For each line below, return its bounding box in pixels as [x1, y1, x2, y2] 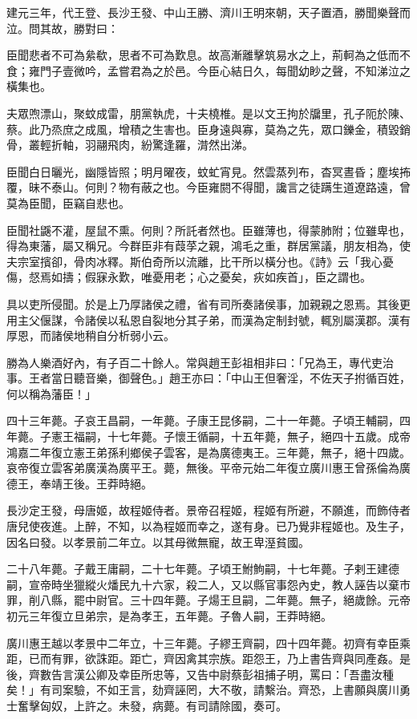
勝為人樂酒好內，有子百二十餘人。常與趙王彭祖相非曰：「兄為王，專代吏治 [6, 353, 394, 370]
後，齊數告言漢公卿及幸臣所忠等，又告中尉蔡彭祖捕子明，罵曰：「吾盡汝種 [6, 665, 394, 682]
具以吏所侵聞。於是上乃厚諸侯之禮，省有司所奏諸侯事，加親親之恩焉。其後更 [6, 295, 411, 312]
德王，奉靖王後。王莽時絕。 [6, 475, 152, 491]
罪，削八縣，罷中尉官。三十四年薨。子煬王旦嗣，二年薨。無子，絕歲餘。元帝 [6, 592, 411, 608]
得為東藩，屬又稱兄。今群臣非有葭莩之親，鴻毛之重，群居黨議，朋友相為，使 [6, 237, 411, 254]
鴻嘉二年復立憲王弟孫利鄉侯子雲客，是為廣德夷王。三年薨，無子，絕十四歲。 [6, 443, 411, 460]
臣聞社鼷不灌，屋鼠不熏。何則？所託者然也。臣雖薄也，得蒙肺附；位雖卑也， [6, 221, 411, 238]
